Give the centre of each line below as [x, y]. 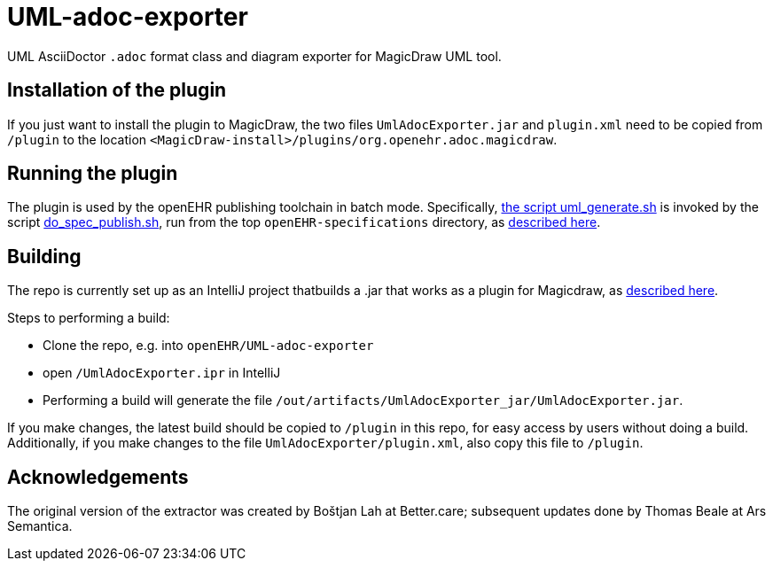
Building [44, 256]
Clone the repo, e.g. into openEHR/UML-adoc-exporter [208, 346]
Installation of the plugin [117, 90]
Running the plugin [93, 174]
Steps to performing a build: [89, 318]
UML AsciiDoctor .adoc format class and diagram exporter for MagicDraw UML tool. [254, 56]
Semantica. [40, 526]
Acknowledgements [98, 477]
